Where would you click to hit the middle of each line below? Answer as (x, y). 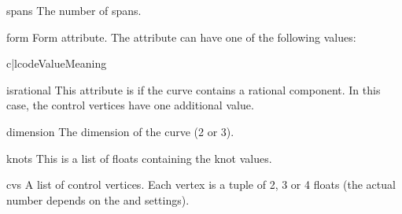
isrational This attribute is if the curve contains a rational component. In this (194, 89)
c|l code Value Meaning (57, 63)
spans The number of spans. (74, 10)
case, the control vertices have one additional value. (130, 105)
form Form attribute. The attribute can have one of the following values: (181, 37)
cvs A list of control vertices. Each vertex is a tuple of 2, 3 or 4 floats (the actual (201, 184)
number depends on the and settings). (98, 199)
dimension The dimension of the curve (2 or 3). (120, 131)
